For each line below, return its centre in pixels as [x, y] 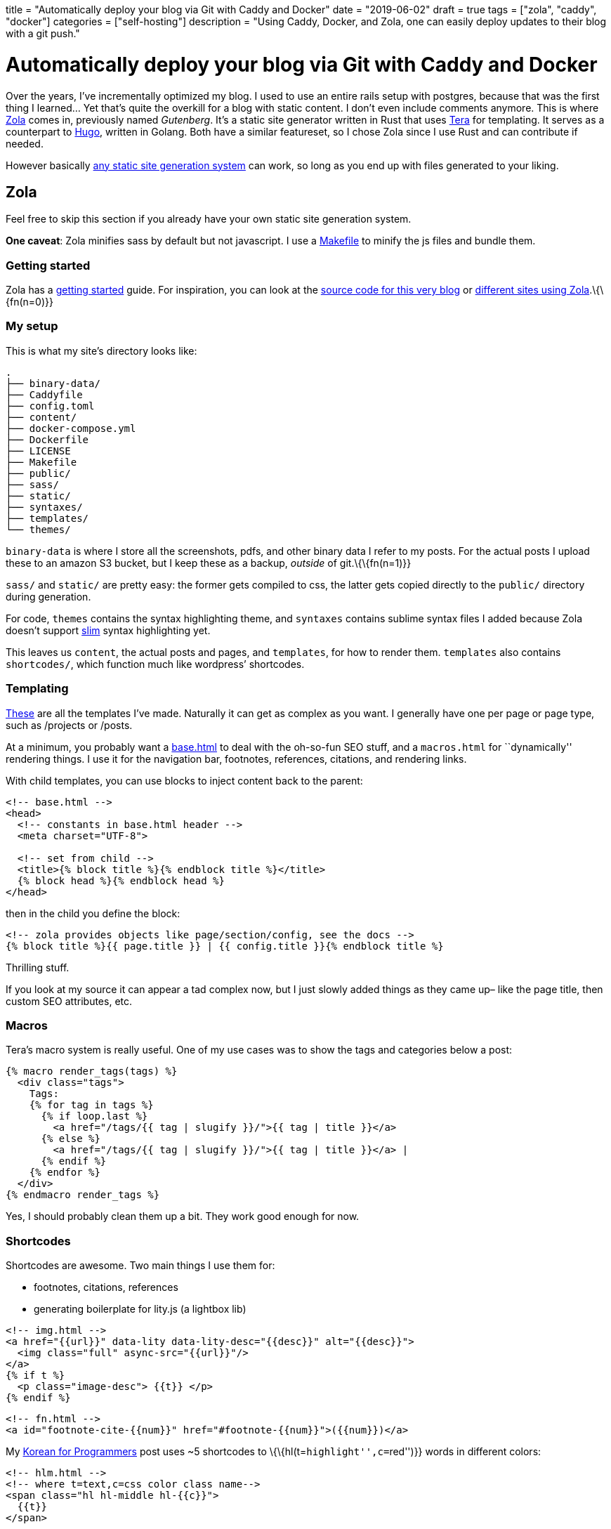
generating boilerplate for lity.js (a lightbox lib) [140, 1309]
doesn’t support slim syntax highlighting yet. [108, 630]
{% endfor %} [65, 1173]
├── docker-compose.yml [71, 428]
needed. [25, 143]
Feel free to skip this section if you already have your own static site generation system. [209, 219]
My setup [32, 326]
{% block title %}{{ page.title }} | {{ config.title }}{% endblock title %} [225, 946]
